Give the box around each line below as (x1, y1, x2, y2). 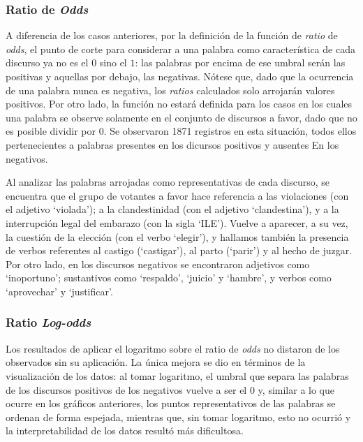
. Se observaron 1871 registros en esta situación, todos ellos (103, 124, 357, 138)
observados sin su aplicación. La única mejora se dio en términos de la (6, 355, 306, 369)
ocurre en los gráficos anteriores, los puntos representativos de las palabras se (6, 396, 336, 411)
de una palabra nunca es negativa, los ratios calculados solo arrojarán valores (6, 82, 335, 97)
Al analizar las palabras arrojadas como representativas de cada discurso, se (6, 175, 330, 189)
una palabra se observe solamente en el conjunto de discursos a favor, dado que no (6, 110, 357, 124)
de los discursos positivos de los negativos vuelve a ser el (6, 382, 247, 397)
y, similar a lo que (258, 382, 334, 397)
